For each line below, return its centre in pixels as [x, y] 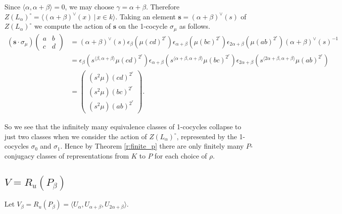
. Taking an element [146, 16]
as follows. [195, 26]
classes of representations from [83, 155]
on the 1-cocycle [143, 26]
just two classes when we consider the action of [76, 136]
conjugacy [20, 155]
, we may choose [90, 6]
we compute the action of [73, 26]
